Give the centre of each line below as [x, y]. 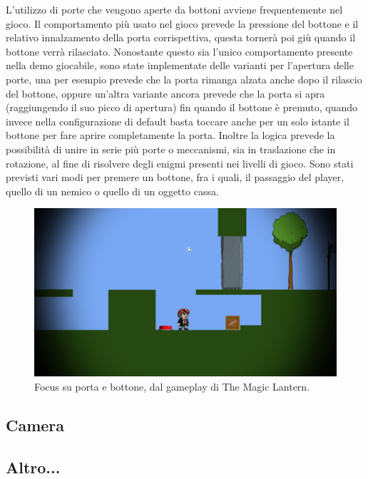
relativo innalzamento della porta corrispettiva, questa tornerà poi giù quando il [181, 37]
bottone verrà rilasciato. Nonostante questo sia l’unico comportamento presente [179, 51]
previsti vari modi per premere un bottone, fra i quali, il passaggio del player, [175, 177]
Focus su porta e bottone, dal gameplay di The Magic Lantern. [172, 386]
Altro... [33, 467]
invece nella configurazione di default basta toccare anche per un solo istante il [178, 121]
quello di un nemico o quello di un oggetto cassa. [112, 191]
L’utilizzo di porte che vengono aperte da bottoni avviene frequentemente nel [174, 9]
